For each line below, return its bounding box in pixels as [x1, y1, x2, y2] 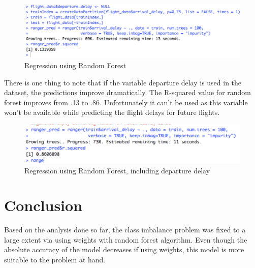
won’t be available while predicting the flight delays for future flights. [4, 107, 220, 117]
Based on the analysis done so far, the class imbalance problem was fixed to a [4, 224, 246, 235]
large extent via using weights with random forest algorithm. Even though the [4, 234, 247, 245]
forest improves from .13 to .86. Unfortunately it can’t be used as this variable [4, 97, 248, 107]
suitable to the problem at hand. [4, 254, 106, 264]
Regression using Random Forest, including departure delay [24, 165, 210, 175]
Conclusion [4, 195, 83, 216]
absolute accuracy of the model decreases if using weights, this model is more [4, 244, 244, 255]
